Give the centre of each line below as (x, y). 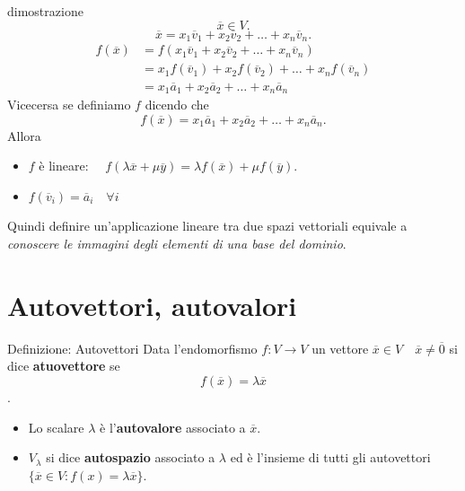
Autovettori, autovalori (152, 305)
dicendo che (177, 105)
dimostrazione (45, 11)
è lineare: (64, 166)
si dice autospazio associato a (131, 457)
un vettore (340, 348)
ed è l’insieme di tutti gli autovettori (330, 457)
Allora (24, 135)
